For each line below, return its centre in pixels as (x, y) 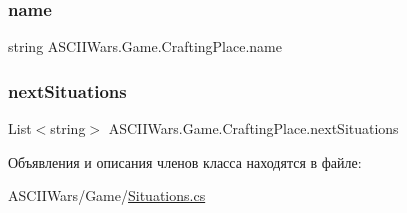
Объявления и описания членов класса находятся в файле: (185, 161)
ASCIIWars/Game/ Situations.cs (107, 195)
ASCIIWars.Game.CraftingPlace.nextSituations (253, 128)
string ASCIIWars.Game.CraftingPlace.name (145, 46)
